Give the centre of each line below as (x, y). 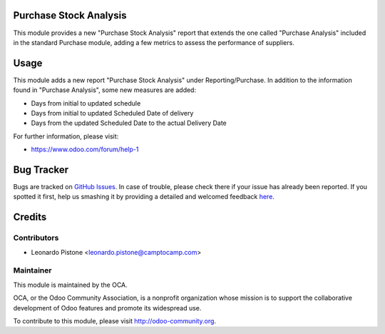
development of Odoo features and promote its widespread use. (107, 308)
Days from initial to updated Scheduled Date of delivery (112, 113)
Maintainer (32, 270)
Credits (30, 217)
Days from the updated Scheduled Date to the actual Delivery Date (129, 123)
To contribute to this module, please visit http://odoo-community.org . (115, 320)
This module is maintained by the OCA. (70, 285)
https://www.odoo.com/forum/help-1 (85, 149)
